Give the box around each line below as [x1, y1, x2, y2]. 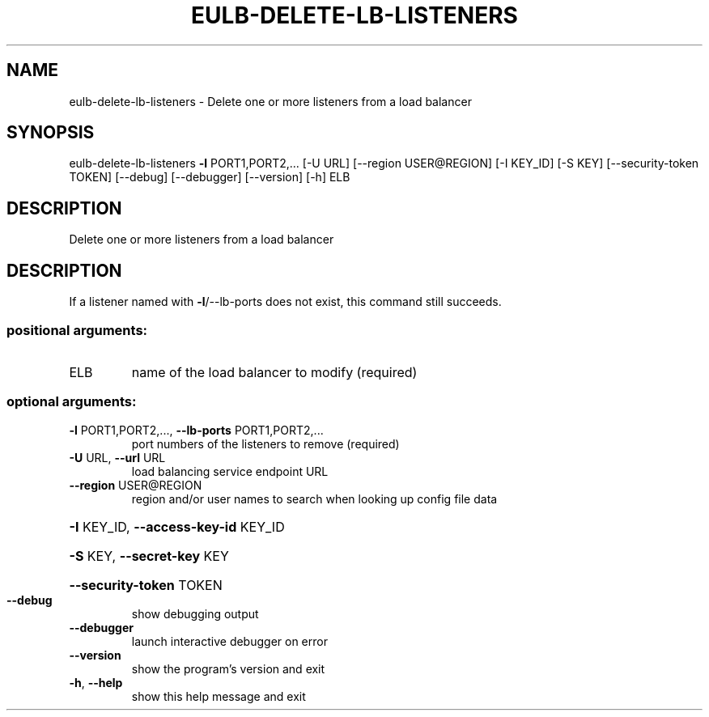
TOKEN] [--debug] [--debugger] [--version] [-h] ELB [69, 170, 350, 185]
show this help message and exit [131, 689, 306, 703]
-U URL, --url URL [69, 450, 166, 465]
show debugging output [131, 606, 259, 621]
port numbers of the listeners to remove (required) [131, 436, 400, 451]
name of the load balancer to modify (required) [131, 363, 418, 380]
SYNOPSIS [6, 122, 95, 143]
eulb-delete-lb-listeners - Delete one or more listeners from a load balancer [69, 94, 472, 108]
